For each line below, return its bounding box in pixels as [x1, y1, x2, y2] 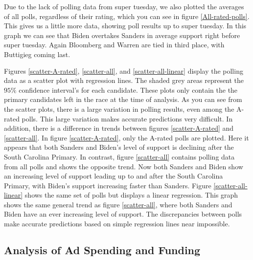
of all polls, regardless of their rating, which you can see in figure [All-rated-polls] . [4, 11, 250, 21]
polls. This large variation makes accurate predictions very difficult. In [22, 113, 233, 123]
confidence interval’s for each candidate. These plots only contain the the [19, 84, 238, 95]
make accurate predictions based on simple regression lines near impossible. [4, 219, 230, 229]
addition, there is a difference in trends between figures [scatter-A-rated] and [4, 123, 234, 133]
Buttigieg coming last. [4, 49, 70, 59]
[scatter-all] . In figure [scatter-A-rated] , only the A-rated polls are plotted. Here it [4, 132, 249, 142]
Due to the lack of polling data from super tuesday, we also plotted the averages [4, 1, 244, 11]
